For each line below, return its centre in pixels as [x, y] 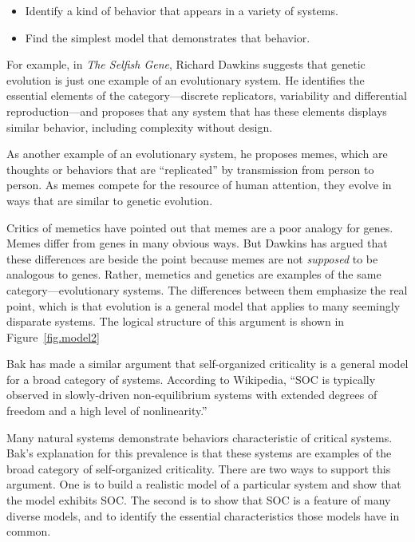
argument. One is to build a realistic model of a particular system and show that [204, 484]
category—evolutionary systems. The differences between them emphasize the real [207, 289]
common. [29, 531]
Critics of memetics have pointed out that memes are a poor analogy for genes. [200, 227]
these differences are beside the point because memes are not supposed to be [192, 258]
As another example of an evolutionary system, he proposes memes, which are [197, 154]
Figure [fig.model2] [53, 336]
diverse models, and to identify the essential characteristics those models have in [203, 515]
